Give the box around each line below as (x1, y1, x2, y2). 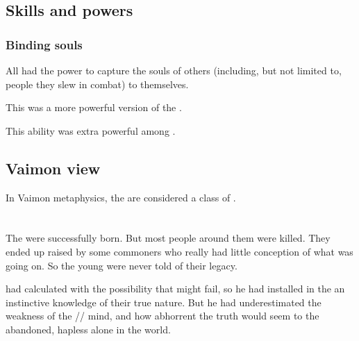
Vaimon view (6, 157, 101, 178)
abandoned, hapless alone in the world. (6, 322, 171, 336)
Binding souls (6, 35, 83, 53)
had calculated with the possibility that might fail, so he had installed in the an (6, 281, 345, 296)
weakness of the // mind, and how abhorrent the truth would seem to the (6, 308, 319, 323)
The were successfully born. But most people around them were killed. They (6, 231, 331, 245)
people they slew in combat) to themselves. (6, 76, 189, 91)
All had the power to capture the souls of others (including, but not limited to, (6, 63, 342, 77)
